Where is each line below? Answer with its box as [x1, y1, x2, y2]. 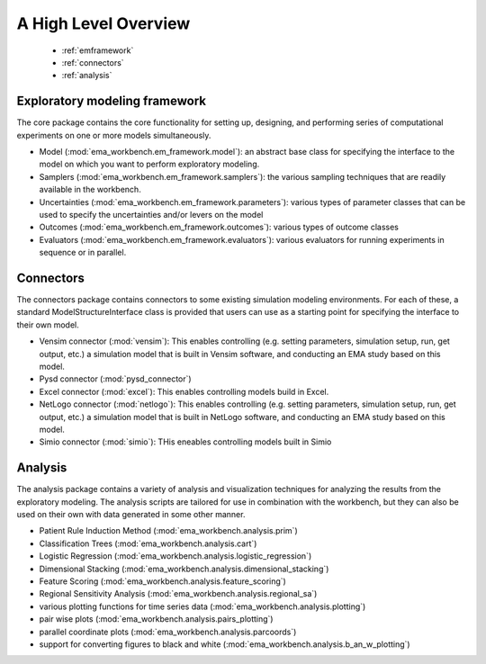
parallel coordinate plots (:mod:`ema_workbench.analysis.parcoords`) [39, 626, 297, 637]
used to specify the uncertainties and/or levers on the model [39, 209, 264, 220]
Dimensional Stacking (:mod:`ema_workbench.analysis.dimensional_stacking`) [39, 563, 329, 574]
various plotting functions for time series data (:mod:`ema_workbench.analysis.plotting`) [39, 601, 366, 612]
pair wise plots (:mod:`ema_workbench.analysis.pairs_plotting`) [39, 614, 274, 624]
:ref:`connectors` [61, 57, 125, 67]
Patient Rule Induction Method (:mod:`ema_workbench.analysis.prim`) [39, 525, 298, 536]
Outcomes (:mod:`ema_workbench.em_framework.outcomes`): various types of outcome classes [39, 221, 400, 233]
